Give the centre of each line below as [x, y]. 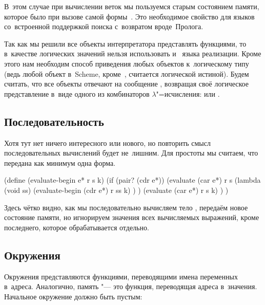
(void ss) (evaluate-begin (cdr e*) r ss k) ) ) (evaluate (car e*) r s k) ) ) [116, 190]
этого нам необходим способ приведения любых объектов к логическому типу [127, 63]
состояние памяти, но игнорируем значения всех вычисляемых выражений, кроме [132, 217]
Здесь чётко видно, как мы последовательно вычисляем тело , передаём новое [126, 207]
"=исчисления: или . [188, 93]
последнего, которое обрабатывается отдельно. [77, 227]
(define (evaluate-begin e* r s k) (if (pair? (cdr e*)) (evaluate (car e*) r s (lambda [132, 180]
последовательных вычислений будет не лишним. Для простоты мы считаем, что [131, 153]
